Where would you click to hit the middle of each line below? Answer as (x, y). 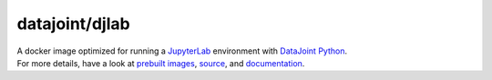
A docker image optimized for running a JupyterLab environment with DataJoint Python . (182, 51)
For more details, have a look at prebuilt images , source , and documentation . (161, 63)
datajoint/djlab (74, 24)
